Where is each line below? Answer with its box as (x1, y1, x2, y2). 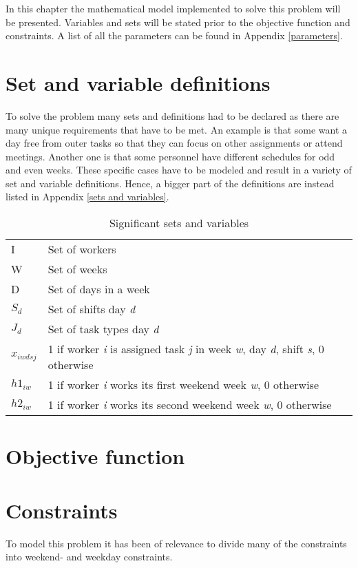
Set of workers (48, 241, 116, 257)
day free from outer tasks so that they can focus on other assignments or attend (6, 136, 343, 150)
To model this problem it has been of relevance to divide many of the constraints (6, 536, 347, 550)
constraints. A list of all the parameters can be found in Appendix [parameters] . (6, 28, 343, 43)
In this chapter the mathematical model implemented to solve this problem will (6, 1, 341, 15)
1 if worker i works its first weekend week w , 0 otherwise (48, 377, 319, 393)
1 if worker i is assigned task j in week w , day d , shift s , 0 (48, 341, 324, 357)
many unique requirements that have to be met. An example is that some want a (6, 122, 348, 136)
